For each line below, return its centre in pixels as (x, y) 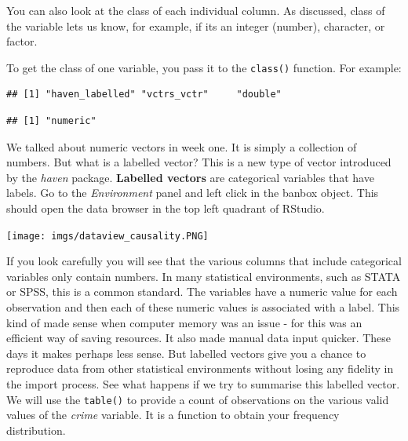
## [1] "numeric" (51, 121)
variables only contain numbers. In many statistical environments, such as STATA (204, 276)
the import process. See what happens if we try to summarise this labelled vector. (203, 384)
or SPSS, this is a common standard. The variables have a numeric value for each (202, 292)
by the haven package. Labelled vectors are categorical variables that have (190, 177)
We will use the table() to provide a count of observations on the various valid (198, 399)
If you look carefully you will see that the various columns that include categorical (204, 261)
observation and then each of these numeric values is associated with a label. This (203, 307)
